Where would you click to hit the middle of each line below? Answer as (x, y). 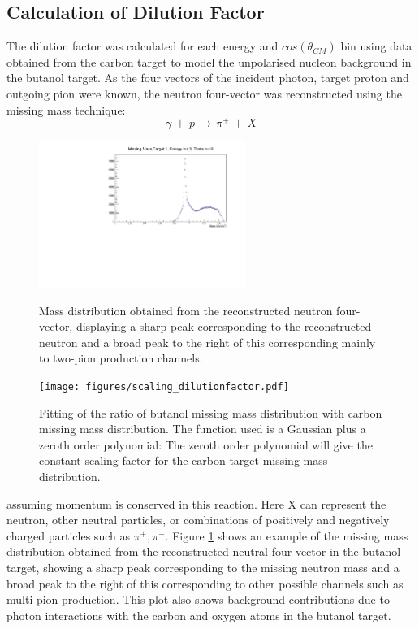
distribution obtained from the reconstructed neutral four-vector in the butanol (204, 551)
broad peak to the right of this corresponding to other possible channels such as (205, 583)
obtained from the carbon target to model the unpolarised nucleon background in (209, 61)
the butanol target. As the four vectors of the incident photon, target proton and (208, 78)
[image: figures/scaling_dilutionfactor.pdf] (164, 387)
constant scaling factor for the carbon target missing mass (184, 460)
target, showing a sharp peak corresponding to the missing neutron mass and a (203, 567)
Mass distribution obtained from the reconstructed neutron (186, 310)
